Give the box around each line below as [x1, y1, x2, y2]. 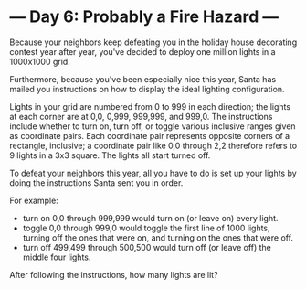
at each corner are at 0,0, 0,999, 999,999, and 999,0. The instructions [9, 111, 273, 122]
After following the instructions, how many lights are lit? [9, 269, 218, 280]
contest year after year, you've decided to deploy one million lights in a [9, 46, 276, 57]
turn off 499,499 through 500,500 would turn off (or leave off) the [22, 241, 272, 252]
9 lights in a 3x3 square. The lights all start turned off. [9, 149, 211, 161]
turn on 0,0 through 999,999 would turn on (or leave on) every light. [22, 212, 279, 223]
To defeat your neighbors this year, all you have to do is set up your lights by [9, 167, 297, 178]
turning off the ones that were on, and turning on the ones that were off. [22, 231, 294, 243]
